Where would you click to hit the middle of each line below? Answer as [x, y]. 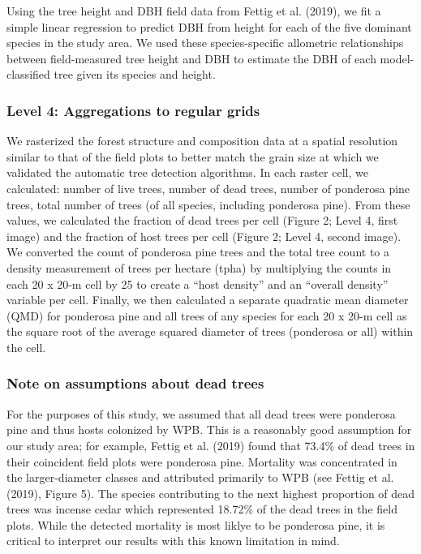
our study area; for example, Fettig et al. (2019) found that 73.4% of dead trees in [211, 445]
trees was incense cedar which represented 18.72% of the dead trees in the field [202, 509]
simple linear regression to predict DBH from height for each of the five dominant [209, 26]
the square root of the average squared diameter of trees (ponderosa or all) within [210, 331]
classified [28, 74]
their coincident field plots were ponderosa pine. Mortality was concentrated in [202, 461]
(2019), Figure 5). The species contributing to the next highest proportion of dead [211, 493]
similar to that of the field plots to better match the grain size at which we [193, 156]
